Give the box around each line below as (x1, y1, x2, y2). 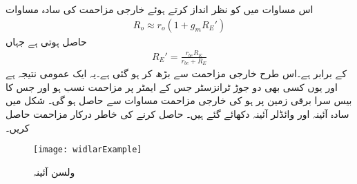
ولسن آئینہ (33, 164, 75, 178)
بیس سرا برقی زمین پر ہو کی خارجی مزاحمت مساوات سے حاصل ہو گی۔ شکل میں (6, 93, 352, 108)
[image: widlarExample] (33, 145, 142, 155)
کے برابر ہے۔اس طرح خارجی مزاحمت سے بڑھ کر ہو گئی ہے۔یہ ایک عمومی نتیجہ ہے (6, 66, 347, 81)
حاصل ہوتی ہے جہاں (6, 34, 87, 48)
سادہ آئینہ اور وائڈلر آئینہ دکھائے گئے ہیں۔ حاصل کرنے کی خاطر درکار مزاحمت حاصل (6, 106, 349, 121)
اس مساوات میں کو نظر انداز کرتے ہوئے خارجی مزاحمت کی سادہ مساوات (6, 2, 313, 16)
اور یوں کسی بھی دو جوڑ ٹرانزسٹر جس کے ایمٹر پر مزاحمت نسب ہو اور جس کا (6, 79, 338, 94)
